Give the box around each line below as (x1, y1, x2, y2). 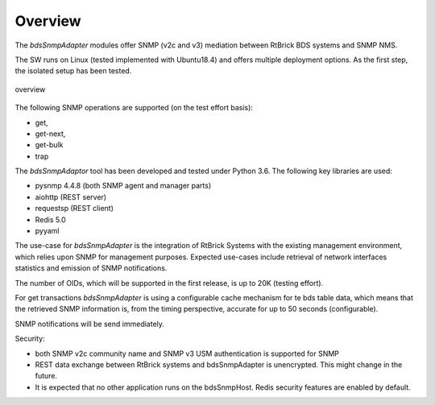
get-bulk (35, 140, 64, 150)
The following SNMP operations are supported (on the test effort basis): (14, 103, 254, 113)
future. (35, 371, 58, 381)
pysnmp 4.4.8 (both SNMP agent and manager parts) (35, 181, 212, 191)
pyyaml (35, 226, 60, 236)
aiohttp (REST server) (35, 192, 107, 201)
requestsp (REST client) (35, 204, 114, 213)
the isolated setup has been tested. (14, 66, 132, 76)
